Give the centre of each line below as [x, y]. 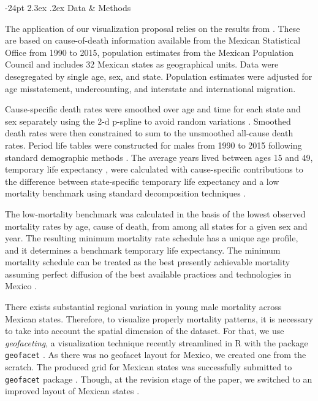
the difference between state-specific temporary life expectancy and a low [142, 181]
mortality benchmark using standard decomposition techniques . [126, 193]
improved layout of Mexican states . [72, 391]
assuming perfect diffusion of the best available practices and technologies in [148, 274]
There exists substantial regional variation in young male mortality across [143, 307]
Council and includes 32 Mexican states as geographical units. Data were [142, 64]
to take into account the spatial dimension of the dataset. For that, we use [145, 331]
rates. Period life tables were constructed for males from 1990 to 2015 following [153, 145]
